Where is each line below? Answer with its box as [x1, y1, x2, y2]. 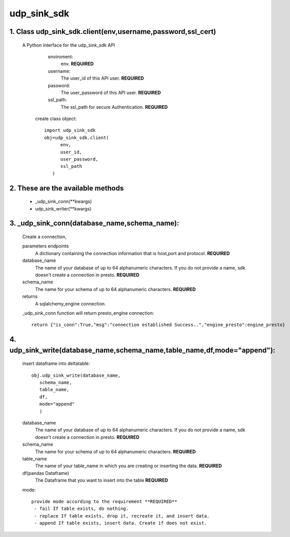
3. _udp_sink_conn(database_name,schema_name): [9, 219, 179, 228]
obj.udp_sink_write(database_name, [31, 372, 121, 378]
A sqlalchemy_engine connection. [35, 300, 106, 306]
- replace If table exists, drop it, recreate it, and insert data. [34, 513, 210, 519]
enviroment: [48, 53, 74, 60]
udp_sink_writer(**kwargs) [35, 205, 92, 212]
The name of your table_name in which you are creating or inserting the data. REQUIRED [35, 463, 222, 469]
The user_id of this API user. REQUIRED [60, 75, 144, 82]
